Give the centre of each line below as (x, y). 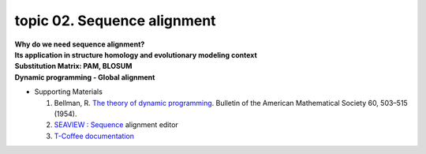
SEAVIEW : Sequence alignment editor (116, 125)
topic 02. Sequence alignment (115, 21)
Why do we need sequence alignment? (80, 44)
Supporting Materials (68, 92)
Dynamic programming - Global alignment (85, 77)
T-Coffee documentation (94, 136)
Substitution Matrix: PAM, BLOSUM (73, 66)
